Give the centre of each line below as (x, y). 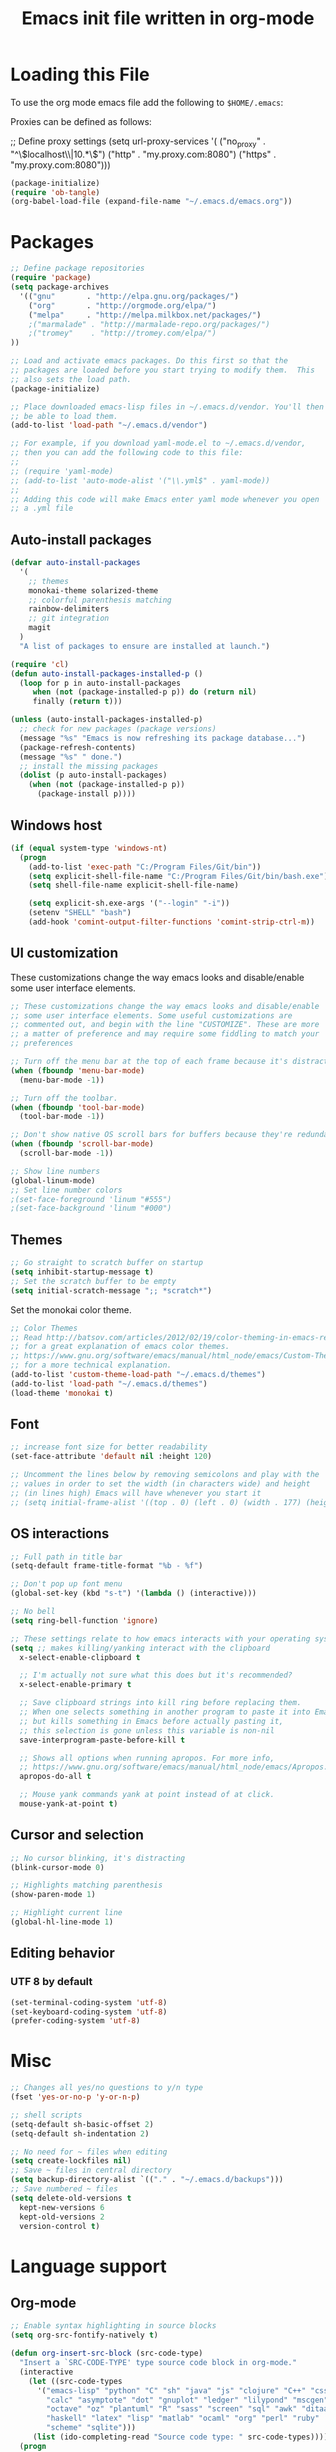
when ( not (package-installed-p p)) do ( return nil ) (144, 692)
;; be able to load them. (64, 416)
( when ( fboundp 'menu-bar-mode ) (77, 1070)
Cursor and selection (77, 1835)
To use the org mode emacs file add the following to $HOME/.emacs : (147, 102)
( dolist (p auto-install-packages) (93, 775)
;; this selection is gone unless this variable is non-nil (147, 1730)
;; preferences (42, 1043)
